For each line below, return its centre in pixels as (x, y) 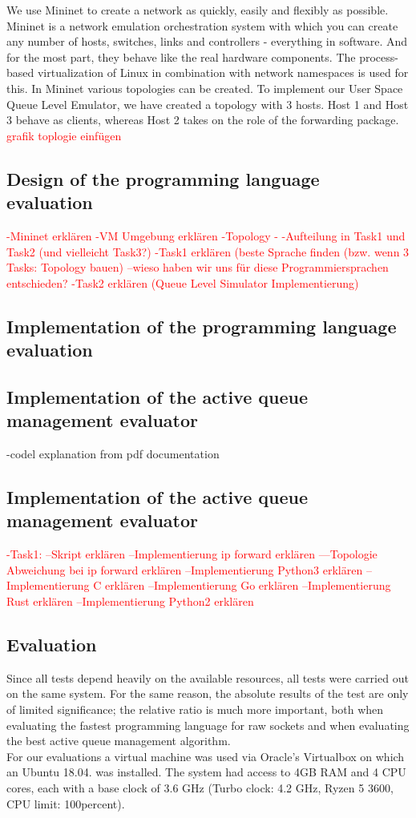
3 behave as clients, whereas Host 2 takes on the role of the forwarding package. (203, 120)
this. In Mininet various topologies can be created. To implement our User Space (205, 88)
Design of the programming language (163, 178)
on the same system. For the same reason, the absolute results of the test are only (208, 693)
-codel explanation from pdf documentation (113, 454)
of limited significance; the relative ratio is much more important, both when (195, 709)
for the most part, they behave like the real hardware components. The (181, 56)
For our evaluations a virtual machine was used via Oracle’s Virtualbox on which (206, 756)
